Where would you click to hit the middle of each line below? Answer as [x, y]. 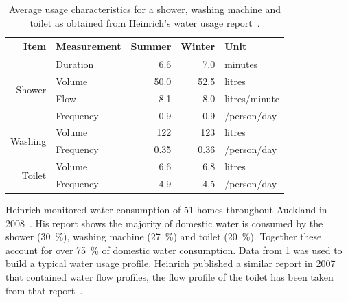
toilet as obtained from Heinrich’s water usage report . [145, 22]
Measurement [89, 46]
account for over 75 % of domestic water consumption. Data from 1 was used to [174, 249]
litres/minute [252, 98]
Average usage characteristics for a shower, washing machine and [145, 9]
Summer [151, 46]
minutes [241, 64]
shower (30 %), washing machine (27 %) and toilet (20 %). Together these [164, 236]
